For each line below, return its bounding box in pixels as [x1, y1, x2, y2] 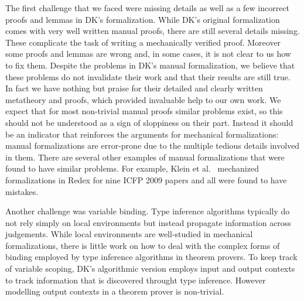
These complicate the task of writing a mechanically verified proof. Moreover [5, 36, 281, 48]
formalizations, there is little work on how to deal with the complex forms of [5, 239, 280, 251]
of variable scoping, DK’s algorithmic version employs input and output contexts [5, 262, 295, 275]
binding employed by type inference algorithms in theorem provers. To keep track [5, 251, 298, 263]
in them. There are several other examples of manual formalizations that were [5, 150, 285, 163]
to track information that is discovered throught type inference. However [5, 273, 266, 286]
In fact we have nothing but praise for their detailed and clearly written [5, 82, 263, 94]
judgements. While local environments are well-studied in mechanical [5, 228, 253, 240]
